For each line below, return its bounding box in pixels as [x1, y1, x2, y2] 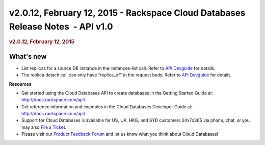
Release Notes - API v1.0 [9, 21, 113, 32]
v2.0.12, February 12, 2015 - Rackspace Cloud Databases [9, 7, 245, 18]
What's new [9, 52, 47, 61]
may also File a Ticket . [21, 124, 67, 130]
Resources [9, 81, 32, 87]
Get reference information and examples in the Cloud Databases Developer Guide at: [21, 103, 193, 110]
